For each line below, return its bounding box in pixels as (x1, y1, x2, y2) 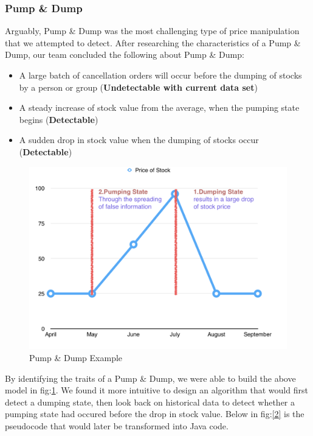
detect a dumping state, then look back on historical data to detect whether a (5, 395, 295, 408)
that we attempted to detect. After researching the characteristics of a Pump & (5, 36, 301, 49)
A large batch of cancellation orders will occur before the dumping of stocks (19, 69, 302, 81)
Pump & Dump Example (29, 351, 123, 364)
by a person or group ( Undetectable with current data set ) (19, 80, 258, 93)
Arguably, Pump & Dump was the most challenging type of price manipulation (5, 24, 300, 37)
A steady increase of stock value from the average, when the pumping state (19, 101, 300, 114)
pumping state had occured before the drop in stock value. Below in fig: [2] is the (5, 407, 304, 420)
